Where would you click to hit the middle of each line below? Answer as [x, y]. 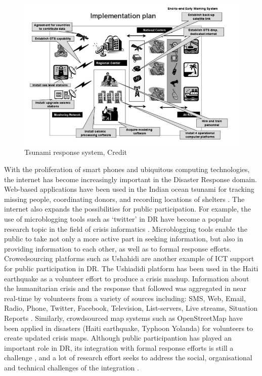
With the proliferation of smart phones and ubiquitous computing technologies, [127, 169]
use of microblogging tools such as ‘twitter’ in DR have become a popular [118, 219]
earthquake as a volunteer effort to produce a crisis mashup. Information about [127, 278]
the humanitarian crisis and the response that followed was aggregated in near [125, 288]
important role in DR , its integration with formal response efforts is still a [119, 347]
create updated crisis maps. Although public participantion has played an [118, 338]
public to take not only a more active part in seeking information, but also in [124, 239]
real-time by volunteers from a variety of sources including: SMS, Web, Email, [125, 298]
